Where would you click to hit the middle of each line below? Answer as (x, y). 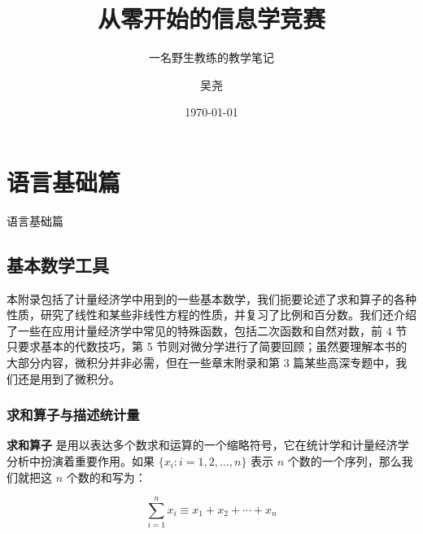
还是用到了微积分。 (69, 378)
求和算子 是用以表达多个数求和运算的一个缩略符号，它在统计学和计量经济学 (208, 445)
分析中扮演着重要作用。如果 (81, 461)
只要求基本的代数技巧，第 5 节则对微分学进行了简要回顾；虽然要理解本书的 (207, 346)
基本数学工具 (58, 264)
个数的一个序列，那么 (345, 461)
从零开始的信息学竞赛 (211, 18)
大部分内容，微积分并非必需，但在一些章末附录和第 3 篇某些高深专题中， (201, 363)
